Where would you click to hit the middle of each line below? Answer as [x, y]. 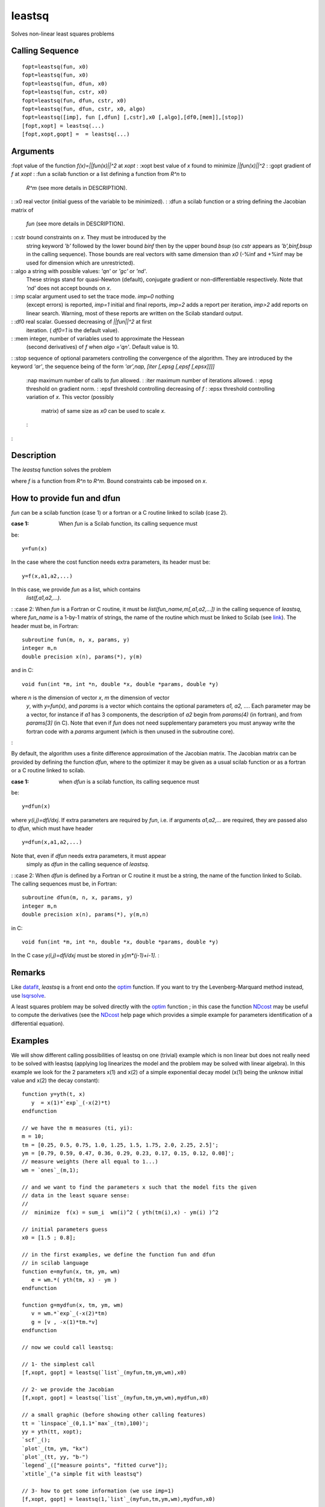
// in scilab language [55, 1263]
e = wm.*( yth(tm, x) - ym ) [74, 1280]
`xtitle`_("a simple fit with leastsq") [82, 1474]
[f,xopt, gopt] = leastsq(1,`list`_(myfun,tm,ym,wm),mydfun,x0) [119, 1499]
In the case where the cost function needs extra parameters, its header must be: [111, 562]
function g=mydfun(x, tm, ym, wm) [73, 1305]
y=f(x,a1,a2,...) [47, 576]
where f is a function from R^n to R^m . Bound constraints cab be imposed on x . [109, 481]
